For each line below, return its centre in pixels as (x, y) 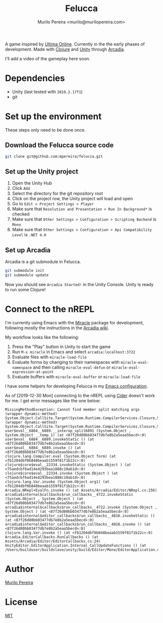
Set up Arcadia (28, 250)
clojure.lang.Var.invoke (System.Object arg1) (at (57, 482)
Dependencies (35, 78)
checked (21, 214)
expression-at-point (33, 372)
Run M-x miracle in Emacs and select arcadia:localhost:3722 (74, 352)
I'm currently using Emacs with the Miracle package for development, (74, 322)
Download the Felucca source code (59, 145)
